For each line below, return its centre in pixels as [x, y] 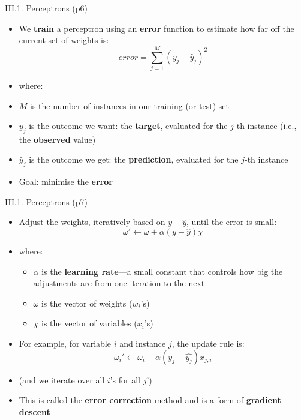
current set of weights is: [64, 40]
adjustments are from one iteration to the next [119, 283]
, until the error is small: [232, 222]
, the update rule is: [208, 343]
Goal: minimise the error [66, 181]
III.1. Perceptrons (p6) [46, 8]
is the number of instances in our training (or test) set [130, 105]
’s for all [125, 379]
